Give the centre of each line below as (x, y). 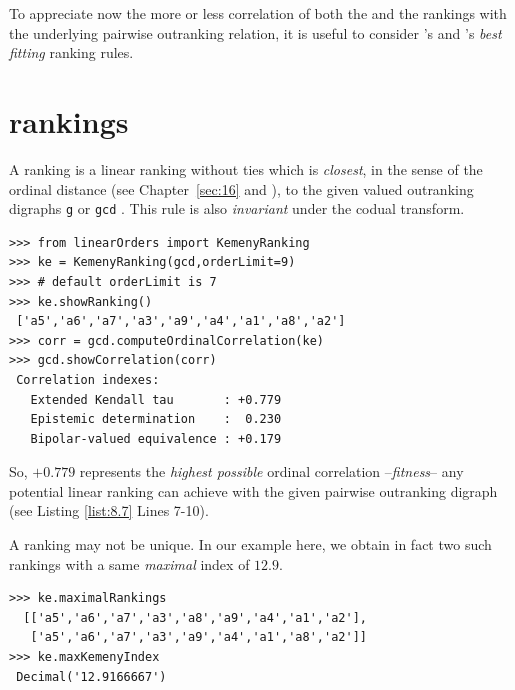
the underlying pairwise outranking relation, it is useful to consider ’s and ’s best (255, 32)
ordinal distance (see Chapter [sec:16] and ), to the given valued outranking (241, 188)
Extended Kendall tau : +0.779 (156, 399)
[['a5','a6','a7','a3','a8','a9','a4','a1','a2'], (195, 617)
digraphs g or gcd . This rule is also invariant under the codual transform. (237, 208)
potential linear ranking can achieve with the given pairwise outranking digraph (253, 490)
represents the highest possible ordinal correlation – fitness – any (271, 471)
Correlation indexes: (88, 379)
